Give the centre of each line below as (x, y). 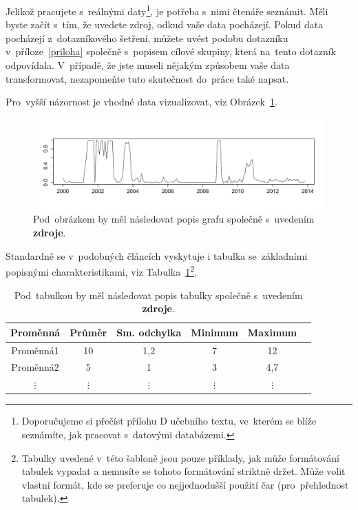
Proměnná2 (35, 367)
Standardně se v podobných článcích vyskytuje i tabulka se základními (157, 255)
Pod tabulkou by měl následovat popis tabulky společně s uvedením (158, 295)
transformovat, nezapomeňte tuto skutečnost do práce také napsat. (147, 78)
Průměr (88, 332)
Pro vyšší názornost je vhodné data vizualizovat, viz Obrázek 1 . (141, 102)
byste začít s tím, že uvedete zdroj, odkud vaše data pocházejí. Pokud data (165, 24)
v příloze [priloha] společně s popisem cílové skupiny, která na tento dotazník (171, 51)
